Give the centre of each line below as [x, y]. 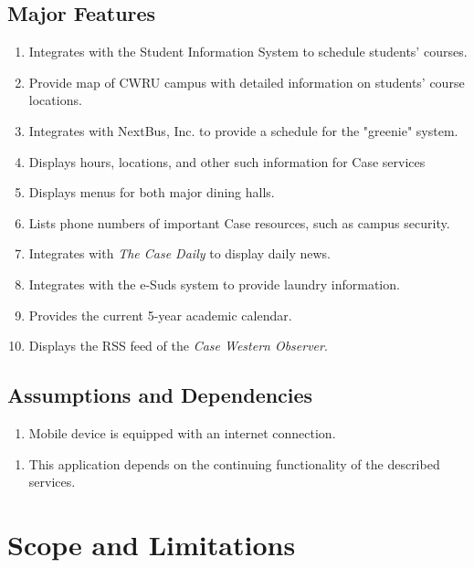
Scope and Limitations [152, 544]
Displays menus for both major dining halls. [152, 192]
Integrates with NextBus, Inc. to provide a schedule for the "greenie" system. [243, 130]
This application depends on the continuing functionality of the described [234, 463]
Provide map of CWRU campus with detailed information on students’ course [247, 82]
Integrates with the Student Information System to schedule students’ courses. [248, 52]
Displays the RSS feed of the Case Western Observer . [178, 346]
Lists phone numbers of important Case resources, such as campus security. [239, 222]
